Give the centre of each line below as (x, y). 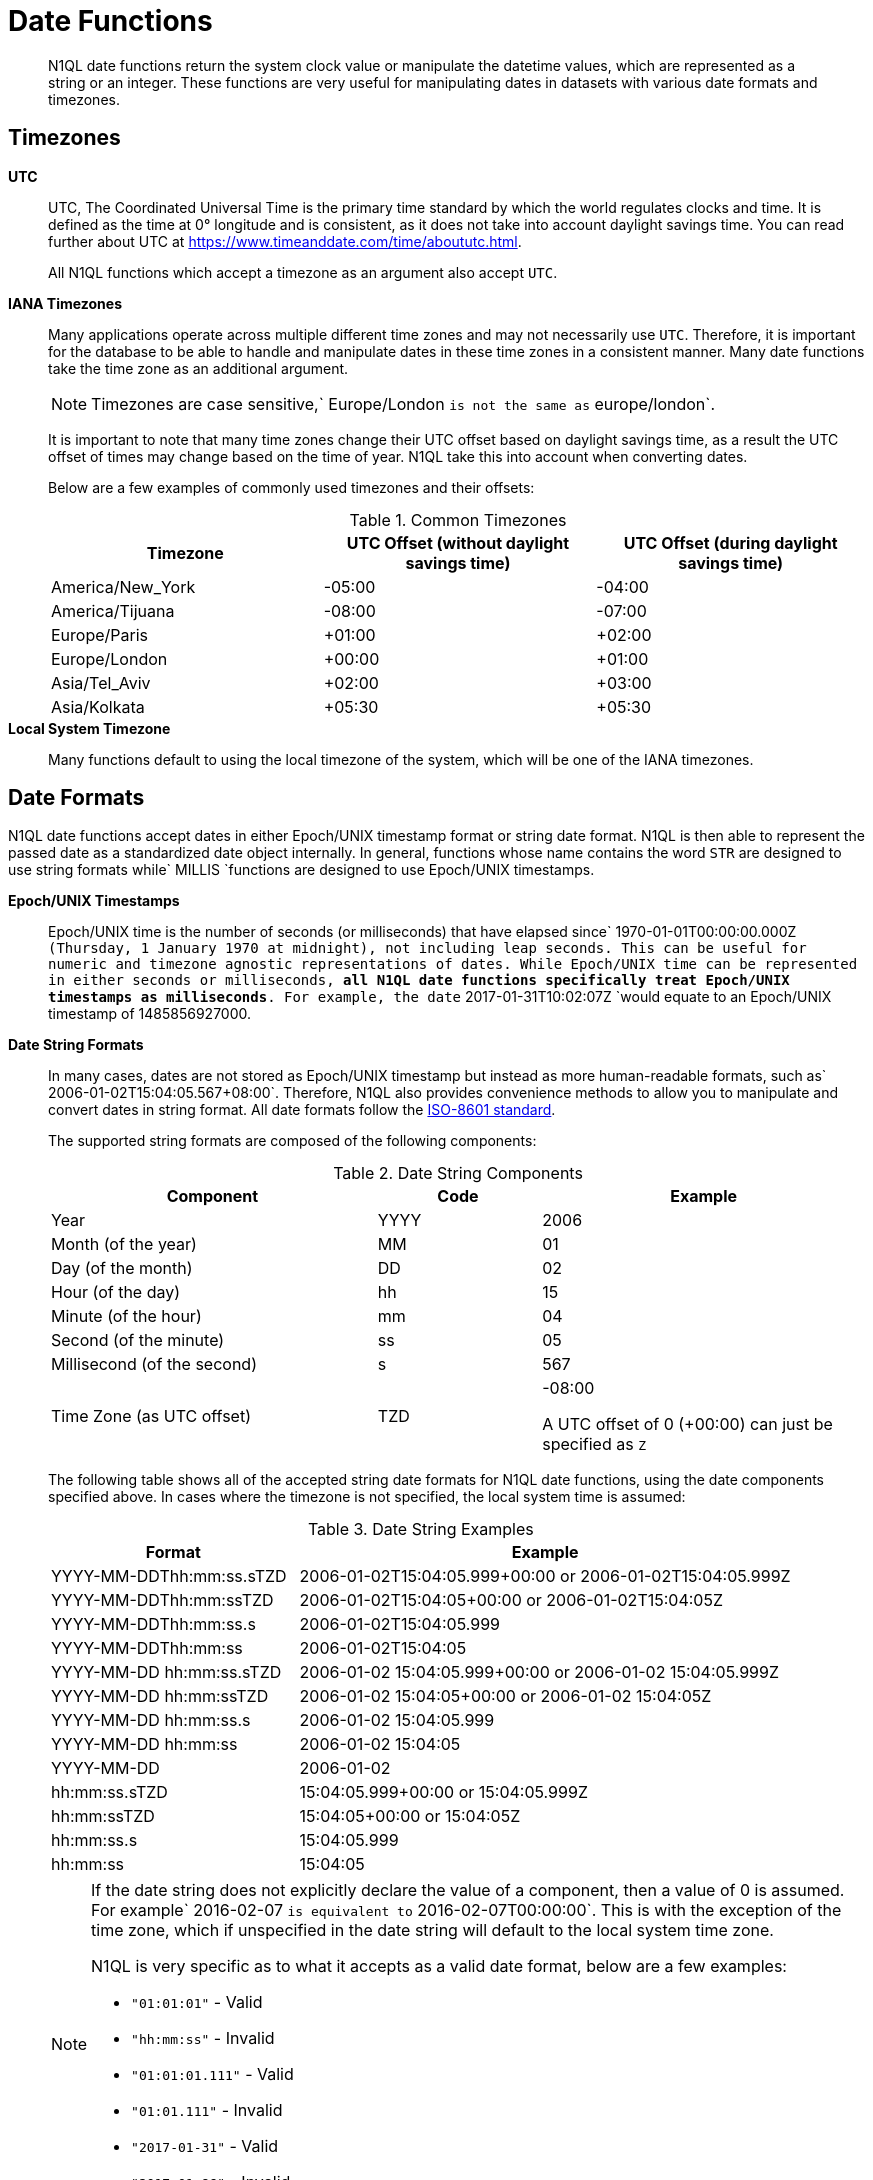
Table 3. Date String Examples (420, 1529)
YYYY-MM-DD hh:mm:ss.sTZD (166, 1672)
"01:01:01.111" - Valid (212, 2074)
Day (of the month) (122, 1268)
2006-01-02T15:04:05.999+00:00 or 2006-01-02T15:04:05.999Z (545, 1576)
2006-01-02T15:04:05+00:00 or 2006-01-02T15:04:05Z (511, 1600)
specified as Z (594, 1444)
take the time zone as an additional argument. (198, 368)
